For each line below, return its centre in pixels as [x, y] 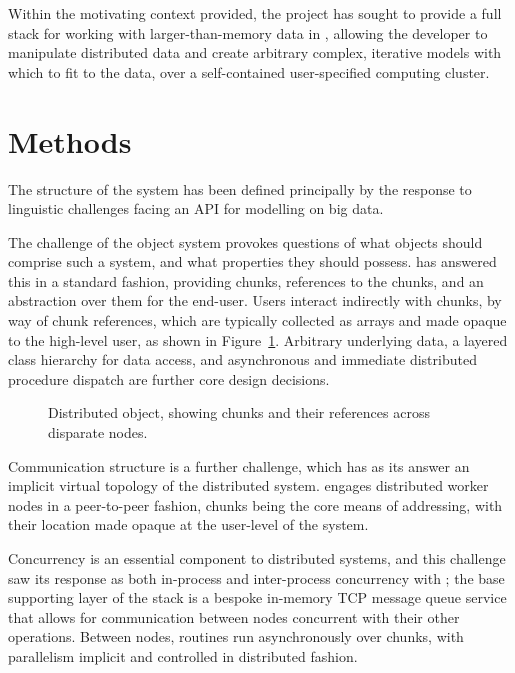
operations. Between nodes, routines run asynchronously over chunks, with [236, 636]
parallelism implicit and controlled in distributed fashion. [183, 655]
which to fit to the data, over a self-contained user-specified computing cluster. [249, 71]
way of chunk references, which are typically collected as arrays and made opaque [257, 320]
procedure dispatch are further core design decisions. [169, 378]
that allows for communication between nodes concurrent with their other [234, 616]
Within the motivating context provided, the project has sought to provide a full [255, 13]
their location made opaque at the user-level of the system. [188, 524]
